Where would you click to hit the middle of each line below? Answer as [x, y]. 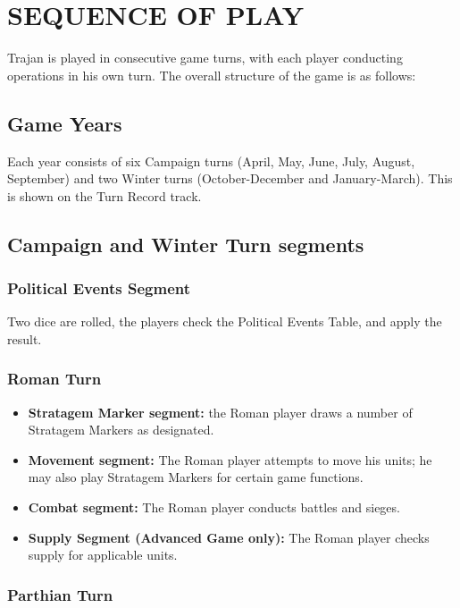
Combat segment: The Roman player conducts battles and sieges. [214, 507]
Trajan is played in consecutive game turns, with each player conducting [205, 58]
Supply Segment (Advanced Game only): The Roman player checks [229, 537]
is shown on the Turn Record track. [105, 195]
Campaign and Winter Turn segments [186, 244]
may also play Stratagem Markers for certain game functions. [196, 477]
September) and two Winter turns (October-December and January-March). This [230, 178]
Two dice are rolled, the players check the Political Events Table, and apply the [225, 321]
